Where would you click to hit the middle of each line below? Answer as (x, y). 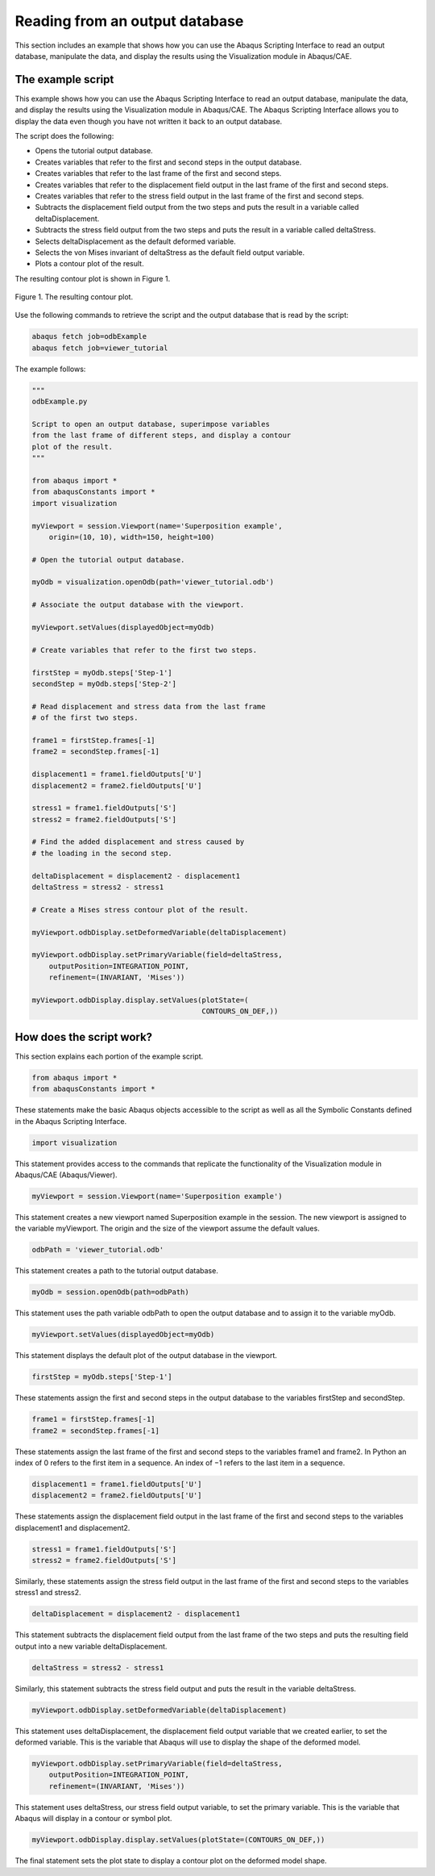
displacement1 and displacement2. (72, 1527)
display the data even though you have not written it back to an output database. (149, 121)
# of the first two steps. (85, 718)
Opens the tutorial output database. (94, 151)
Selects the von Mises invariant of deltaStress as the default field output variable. (170, 252)
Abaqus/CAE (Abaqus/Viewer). (66, 1175)
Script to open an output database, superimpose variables (151, 424)
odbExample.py (60, 402)
